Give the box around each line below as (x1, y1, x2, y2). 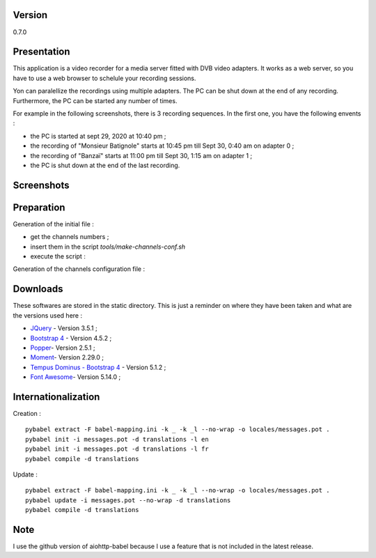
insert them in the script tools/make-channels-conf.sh (30, 242, 186, 251)
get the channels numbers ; (30, 233, 109, 241)
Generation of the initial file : (13, 219, 94, 228)
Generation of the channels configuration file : (13, 265, 146, 273)
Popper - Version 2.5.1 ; (30, 343, 95, 352)
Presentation (13, 46, 70, 58)
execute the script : (30, 252, 86, 261)
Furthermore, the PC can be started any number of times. (13, 96, 178, 104)
